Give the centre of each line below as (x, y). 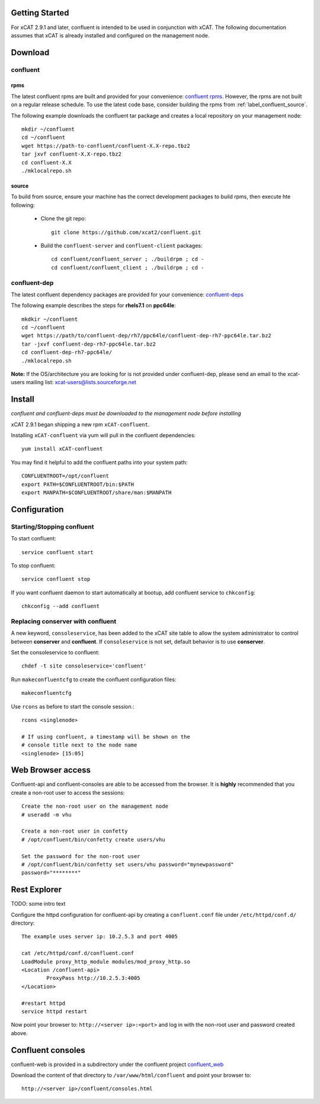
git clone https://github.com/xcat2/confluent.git (126, 232)
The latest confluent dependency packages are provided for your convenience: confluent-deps (127, 295)
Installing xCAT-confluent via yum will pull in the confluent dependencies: (103, 435)
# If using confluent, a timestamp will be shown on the (106, 737)
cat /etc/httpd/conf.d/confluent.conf (78, 953)
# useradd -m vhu (47, 814)
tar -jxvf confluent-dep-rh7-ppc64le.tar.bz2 (89, 344)
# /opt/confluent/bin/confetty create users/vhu (93, 839)
